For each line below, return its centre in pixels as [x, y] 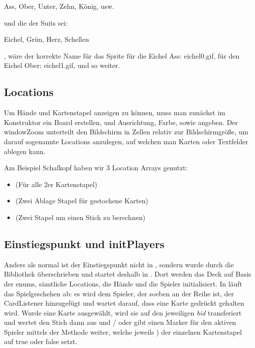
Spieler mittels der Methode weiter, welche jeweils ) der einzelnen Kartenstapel [123, 332]
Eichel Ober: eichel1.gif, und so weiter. [62, 65]
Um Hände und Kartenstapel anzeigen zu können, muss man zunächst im [115, 112]
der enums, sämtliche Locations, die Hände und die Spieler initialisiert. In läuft [123, 283]
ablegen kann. [25, 151]
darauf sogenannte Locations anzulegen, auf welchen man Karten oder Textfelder [126, 141]
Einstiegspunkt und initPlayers [84, 243]
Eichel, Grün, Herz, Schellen [47, 39]
